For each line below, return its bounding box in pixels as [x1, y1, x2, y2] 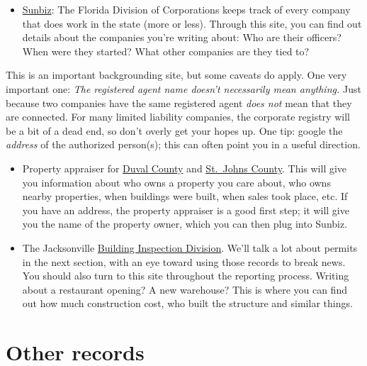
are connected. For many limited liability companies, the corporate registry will [6, 109, 350, 124]
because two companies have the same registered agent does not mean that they [6, 95, 352, 110]
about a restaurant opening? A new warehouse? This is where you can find [22, 282, 347, 296]
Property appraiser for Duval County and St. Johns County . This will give [22, 160, 347, 175]
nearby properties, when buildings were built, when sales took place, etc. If [22, 189, 348, 204]
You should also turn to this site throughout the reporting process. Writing [22, 268, 349, 283]
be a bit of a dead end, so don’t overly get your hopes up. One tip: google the [6, 123, 343, 138]
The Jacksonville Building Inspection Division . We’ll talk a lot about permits [22, 240, 358, 255]
